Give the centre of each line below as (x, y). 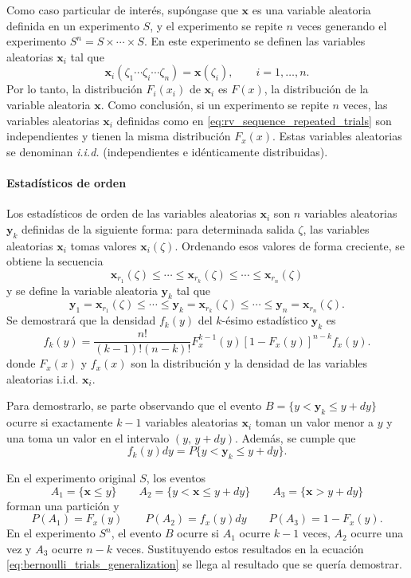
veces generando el (342, 25)
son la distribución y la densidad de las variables (249, 363)
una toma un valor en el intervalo (88, 437)
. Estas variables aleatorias (337, 136)
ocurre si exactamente (60, 422)
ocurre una (377, 533)
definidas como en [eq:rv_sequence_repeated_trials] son (254, 120)
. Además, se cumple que (295, 437)
